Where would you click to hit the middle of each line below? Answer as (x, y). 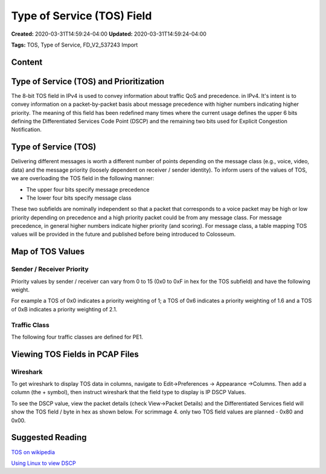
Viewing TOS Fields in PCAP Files (75, 354)
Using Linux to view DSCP (44, 463)
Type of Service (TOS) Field (81, 16)
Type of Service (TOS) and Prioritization (88, 81)
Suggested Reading (49, 437)
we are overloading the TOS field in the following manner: (83, 178)
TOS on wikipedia (33, 452)
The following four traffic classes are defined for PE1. (77, 337)
